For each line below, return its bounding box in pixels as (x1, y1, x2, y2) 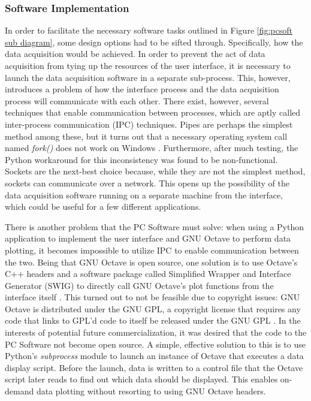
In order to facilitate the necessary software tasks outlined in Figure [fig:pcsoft (5, 24, 292, 37)
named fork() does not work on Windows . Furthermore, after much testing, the (5, 141, 298, 154)
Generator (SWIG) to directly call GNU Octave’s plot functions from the (5, 279, 274, 291)
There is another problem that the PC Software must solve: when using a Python (5, 220, 304, 233)
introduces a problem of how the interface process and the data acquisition (5, 83, 279, 95)
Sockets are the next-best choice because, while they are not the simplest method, (5, 165, 306, 177)
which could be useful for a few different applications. (5, 200, 201, 213)
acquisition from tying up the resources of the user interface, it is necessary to (5, 59, 291, 71)
